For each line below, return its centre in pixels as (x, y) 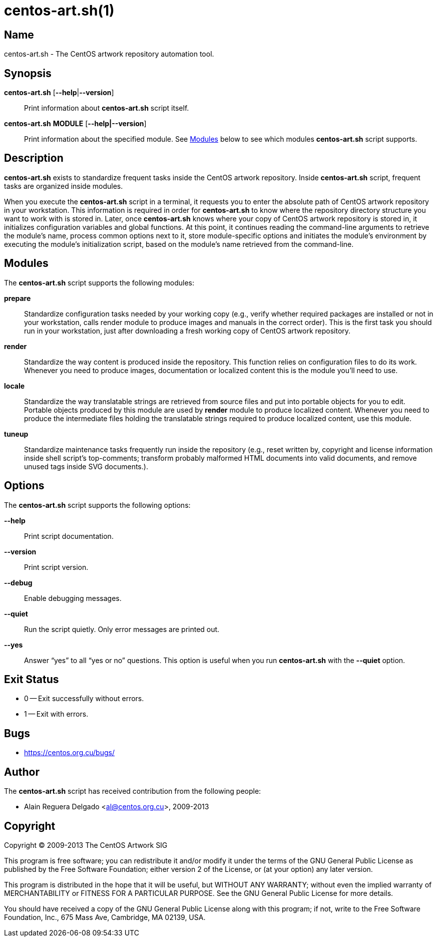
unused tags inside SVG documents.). (86, 466)
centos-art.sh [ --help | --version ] (59, 93)
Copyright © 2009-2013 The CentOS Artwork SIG (86, 845)
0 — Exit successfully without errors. (84, 699)
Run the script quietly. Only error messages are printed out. (122, 629)
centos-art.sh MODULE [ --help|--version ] (75, 124)
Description (34, 158)
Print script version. (56, 567)
